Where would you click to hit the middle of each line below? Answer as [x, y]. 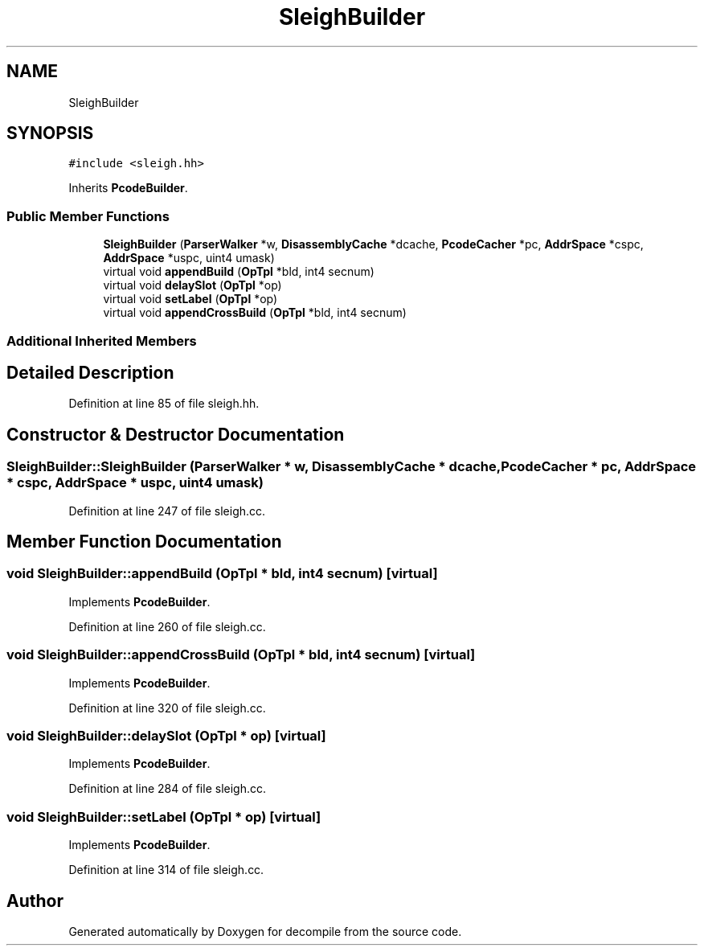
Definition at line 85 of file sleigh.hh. [164, 404]
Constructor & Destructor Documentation [176, 434]
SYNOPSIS [50, 133]
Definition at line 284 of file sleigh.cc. [168, 789]
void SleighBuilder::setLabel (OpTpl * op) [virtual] [164, 817]
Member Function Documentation [144, 542]
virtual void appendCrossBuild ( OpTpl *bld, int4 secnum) [255, 313]
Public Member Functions [88, 216]
